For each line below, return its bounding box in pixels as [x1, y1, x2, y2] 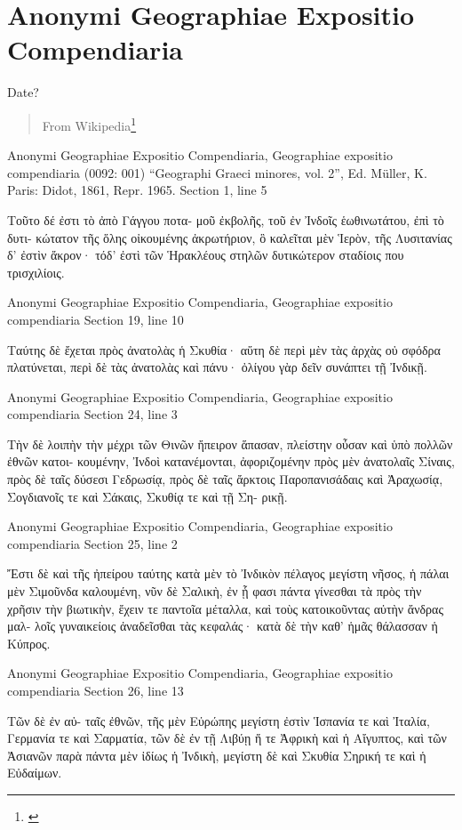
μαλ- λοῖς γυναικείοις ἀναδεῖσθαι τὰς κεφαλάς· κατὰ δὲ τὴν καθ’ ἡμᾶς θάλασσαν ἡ [7, 616, 438, 635]
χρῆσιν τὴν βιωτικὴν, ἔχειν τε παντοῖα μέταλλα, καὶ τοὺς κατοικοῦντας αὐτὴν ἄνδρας [7, 599, 443, 617]
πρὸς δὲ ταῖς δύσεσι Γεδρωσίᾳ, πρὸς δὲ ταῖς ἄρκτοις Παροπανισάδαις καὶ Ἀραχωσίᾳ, [7, 470, 443, 488]
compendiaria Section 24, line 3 [7, 405, 178, 423]
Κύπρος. [7, 633, 51, 652]
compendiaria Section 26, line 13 [7, 681, 184, 699]
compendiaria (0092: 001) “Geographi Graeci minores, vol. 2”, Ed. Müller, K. [7, 163, 427, 181]
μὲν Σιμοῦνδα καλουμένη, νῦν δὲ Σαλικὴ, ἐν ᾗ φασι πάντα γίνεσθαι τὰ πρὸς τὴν [7, 582, 422, 600]
